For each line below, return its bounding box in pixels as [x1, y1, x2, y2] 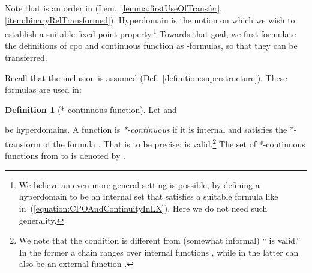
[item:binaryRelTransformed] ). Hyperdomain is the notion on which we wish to [5, 13, 295, 26]
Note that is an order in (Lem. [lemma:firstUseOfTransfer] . [5, 2, 223, 14]
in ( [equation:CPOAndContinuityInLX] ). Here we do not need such [19, 202, 268, 215]
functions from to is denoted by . [5, 149, 125, 162]
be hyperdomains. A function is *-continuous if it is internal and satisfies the [5, 123, 287, 136]
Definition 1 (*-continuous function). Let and [5, 103, 177, 115]
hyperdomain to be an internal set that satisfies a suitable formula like [19, 190, 278, 203]
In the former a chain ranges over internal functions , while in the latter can [19, 245, 299, 258]
